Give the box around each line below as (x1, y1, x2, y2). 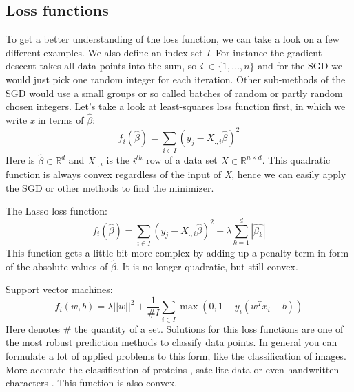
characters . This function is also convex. (6, 375, 178, 390)
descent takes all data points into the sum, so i (6, 58, 203, 73)
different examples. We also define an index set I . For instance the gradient (6, 45, 322, 59)
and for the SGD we (258, 58, 343, 73)
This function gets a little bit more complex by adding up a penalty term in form (6, 245, 349, 259)
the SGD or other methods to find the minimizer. (6, 180, 214, 195)
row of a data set (146, 153, 218, 167)
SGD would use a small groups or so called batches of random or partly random (6, 85, 343, 100)
